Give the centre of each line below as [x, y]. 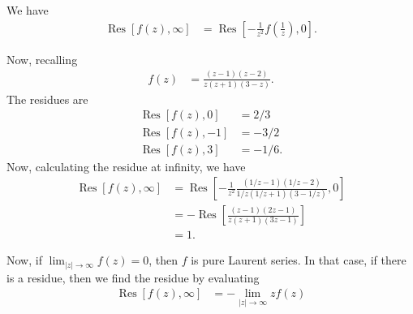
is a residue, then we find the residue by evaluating [133, 277]
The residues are [47, 99]
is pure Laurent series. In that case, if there [299, 260]
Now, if [24, 260]
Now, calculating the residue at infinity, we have [126, 166]
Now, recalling [42, 59]
